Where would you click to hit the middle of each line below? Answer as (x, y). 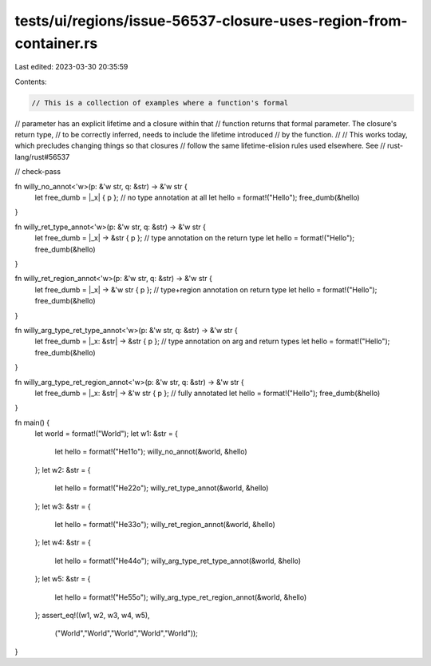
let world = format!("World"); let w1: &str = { (107, 434)
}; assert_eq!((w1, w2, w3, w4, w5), (93, 615)
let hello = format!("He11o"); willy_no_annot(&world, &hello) (151, 452)
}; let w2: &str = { (63, 470)
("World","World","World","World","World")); (127, 633)
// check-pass (38, 172)
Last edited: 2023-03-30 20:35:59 (71, 67)
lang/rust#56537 (42, 157)
